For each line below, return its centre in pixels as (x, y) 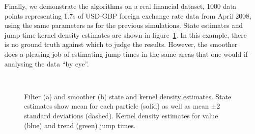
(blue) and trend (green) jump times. (80, 125)
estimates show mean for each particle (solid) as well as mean (117, 106)
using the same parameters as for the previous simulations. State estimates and (124, 25)
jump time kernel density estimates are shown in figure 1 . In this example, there (126, 34)
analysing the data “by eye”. (47, 63)
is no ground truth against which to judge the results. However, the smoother (121, 44)
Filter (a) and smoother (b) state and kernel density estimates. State (128, 96)
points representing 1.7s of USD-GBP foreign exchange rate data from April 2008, (128, 15)
